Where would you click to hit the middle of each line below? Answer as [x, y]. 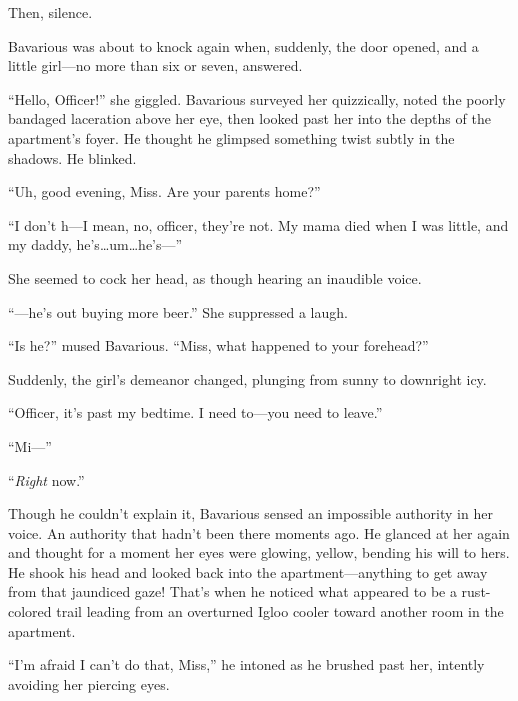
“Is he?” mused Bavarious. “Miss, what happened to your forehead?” [218, 345]
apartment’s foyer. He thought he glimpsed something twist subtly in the [231, 137]
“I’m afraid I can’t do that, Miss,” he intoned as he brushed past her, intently [246, 664]
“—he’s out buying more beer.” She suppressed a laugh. [178, 311]
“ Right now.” [46, 479]
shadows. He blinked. [72, 157]
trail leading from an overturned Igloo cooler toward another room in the [280, 611]
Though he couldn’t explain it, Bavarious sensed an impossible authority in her [250, 513]
